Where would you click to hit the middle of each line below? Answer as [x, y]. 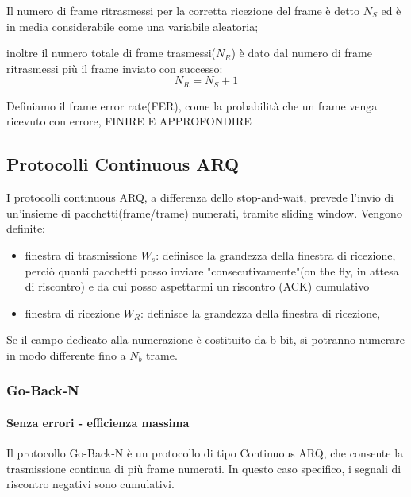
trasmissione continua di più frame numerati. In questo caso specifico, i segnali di [204, 468]
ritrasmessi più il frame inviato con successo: [115, 68]
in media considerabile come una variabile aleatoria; [133, 26]
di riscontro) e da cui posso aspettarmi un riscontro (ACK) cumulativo [197, 286]
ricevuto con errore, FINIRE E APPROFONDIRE [129, 121]
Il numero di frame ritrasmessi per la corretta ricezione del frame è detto [183, 10]
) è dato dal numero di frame [302, 53]
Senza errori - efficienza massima [98, 422]
